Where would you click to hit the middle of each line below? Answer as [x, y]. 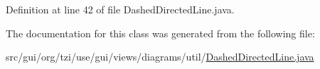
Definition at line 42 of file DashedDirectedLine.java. [120, 9]
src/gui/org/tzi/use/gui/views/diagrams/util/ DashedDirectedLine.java [160, 57]
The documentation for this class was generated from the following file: [160, 33]
